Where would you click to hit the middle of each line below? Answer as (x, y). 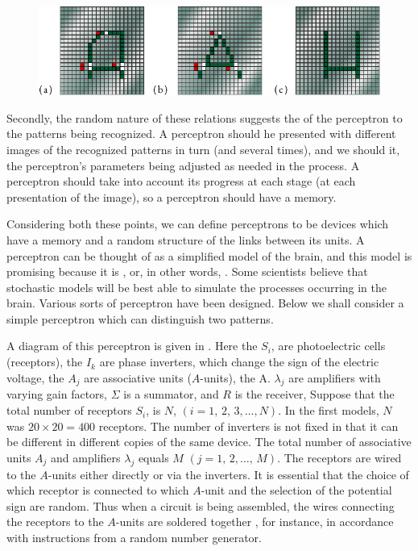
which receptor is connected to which (98, 490)
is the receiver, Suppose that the (315, 394)
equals (153, 457)
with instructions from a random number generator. (134, 538)
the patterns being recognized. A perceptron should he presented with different (201, 134)
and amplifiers (86, 457)
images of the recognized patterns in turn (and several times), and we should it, (203, 149)
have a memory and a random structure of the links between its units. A (186, 239)
